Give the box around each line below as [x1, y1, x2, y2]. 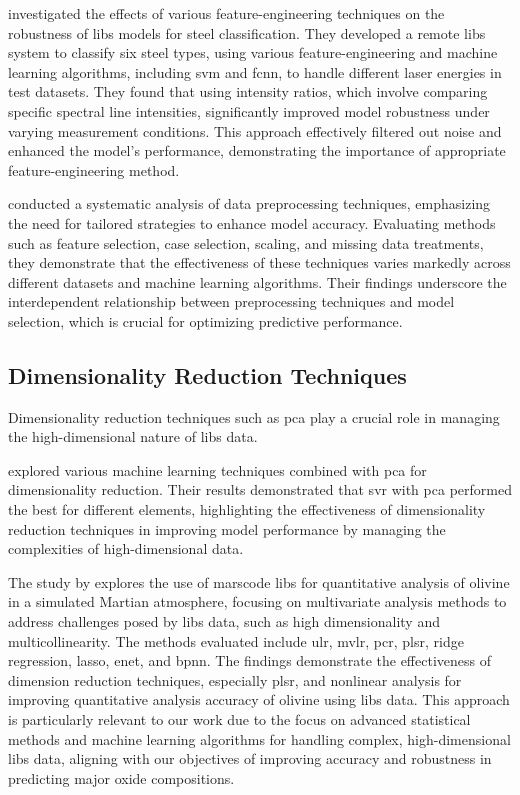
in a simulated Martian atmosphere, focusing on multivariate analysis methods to [8, 591, 507, 612]
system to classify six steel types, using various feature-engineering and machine [8, 42, 498, 63]
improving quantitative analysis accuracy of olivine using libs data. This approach [8, 689, 510, 710]
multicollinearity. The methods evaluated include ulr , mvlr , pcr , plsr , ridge [8, 630, 464, 651]
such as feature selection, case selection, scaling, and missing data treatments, [8, 232, 484, 253]
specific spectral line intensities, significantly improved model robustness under [8, 100, 490, 121]
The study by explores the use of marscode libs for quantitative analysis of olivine [8, 571, 510, 592]
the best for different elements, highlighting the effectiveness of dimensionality [8, 499, 486, 520]
